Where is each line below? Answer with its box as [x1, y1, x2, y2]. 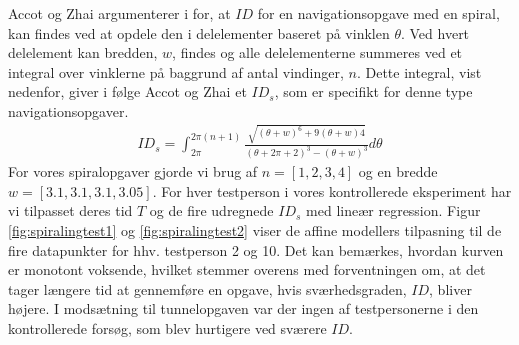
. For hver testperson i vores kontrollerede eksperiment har [152, 180, 512, 201]
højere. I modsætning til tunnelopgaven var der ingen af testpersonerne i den [8, 298, 479, 319]
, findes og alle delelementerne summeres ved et [172, 42, 463, 63]
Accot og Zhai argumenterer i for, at [8, 3, 231, 23]
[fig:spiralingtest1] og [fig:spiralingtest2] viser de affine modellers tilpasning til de [8, 219, 502, 240]
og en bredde [358, 161, 438, 182]
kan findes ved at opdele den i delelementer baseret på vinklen [8, 22, 390, 43]
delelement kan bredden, [8, 42, 158, 63]
